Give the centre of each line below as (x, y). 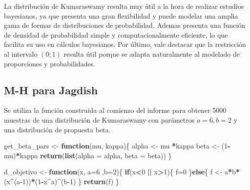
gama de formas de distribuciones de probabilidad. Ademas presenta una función (125, 25)
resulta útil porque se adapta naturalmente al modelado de (152, 53)
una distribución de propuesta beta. (57, 129)
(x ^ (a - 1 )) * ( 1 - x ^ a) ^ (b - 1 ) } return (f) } (62, 181)
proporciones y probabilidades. (50, 63)
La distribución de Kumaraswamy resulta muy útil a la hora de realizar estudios (124, 6)
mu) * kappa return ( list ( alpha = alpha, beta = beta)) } (88, 155)
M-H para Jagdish (51, 90)
